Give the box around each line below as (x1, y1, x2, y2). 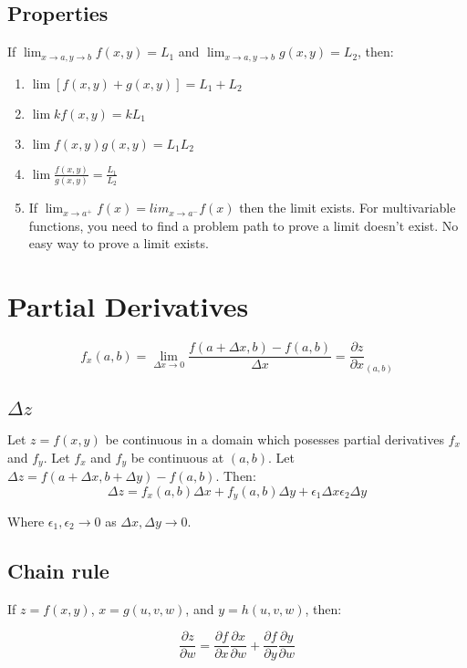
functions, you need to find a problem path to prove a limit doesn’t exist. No (28, 215, 459, 235)
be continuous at (130, 447, 224, 466)
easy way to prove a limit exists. (28, 234, 209, 253)
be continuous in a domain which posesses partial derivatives (105, 429, 444, 448)
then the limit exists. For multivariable (239, 198, 456, 217)
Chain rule (7, 557, 109, 584)
